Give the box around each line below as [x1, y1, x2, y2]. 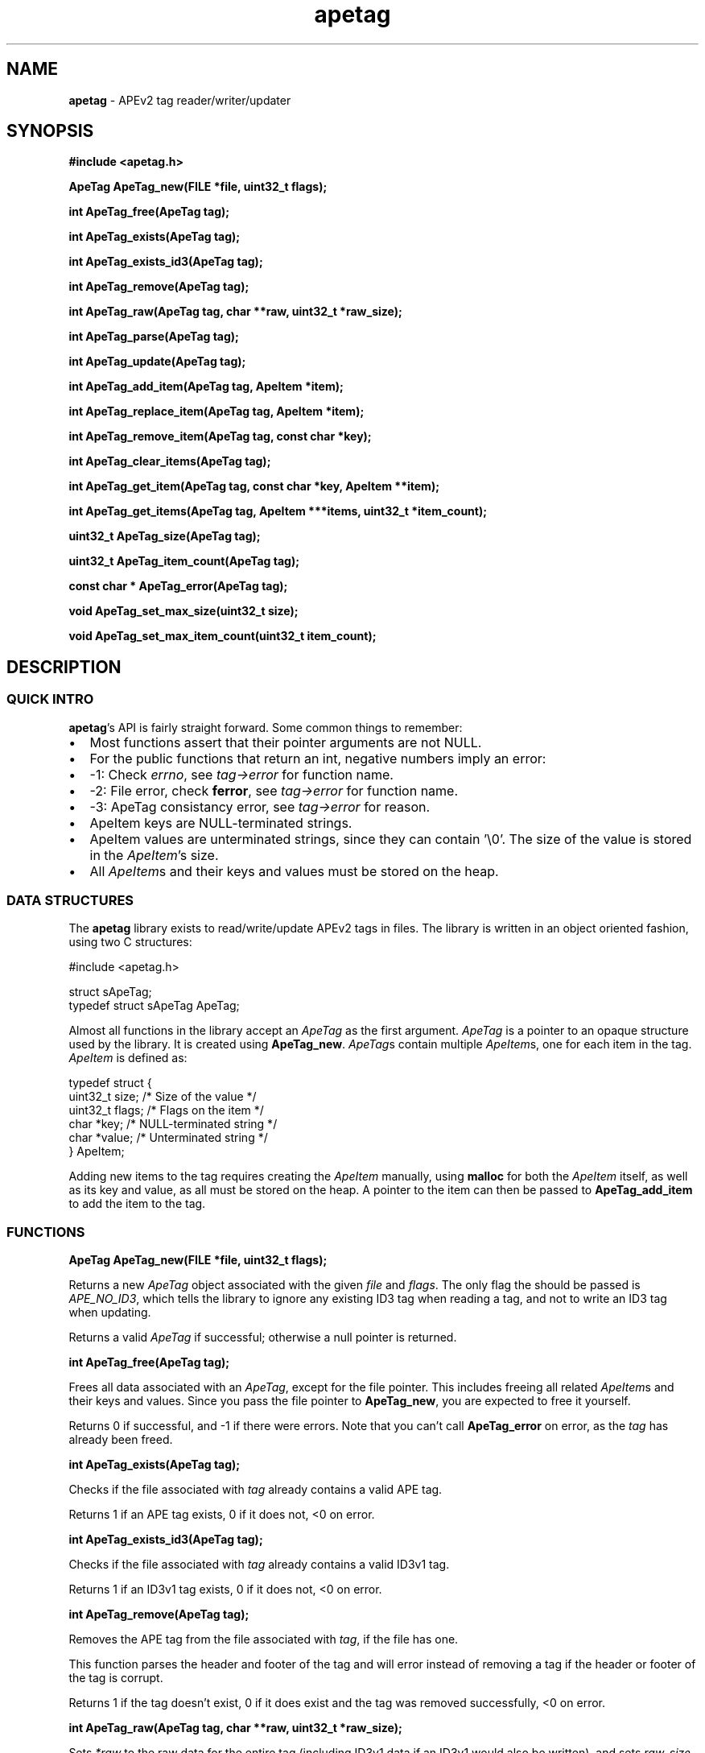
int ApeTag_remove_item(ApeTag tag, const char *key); [68, 429, 372, 444]
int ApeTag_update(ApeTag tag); [68, 354, 246, 369]
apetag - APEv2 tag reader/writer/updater [68, 93, 291, 107]
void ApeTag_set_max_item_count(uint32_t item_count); [68, 629, 377, 643]
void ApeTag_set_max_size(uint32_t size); [68, 604, 299, 618]
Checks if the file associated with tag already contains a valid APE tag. [68, 1482, 443, 1497]
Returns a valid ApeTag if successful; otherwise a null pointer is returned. [68, 1330, 457, 1345]
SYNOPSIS [6, 121, 94, 142]
